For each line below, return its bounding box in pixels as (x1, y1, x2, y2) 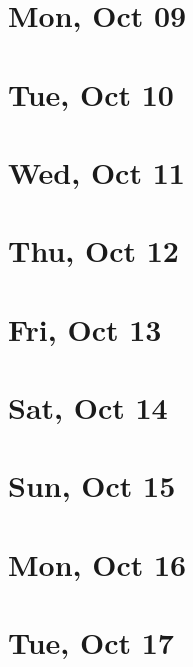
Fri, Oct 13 (8, 308, 162, 349)
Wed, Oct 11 (8, 151, 185, 192)
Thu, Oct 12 (8, 230, 179, 271)
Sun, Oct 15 (8, 465, 176, 506)
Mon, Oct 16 (8, 543, 187, 584)
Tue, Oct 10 (8, 73, 174, 114)
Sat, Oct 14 (8, 387, 168, 428)
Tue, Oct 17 (8, 622, 174, 663)
